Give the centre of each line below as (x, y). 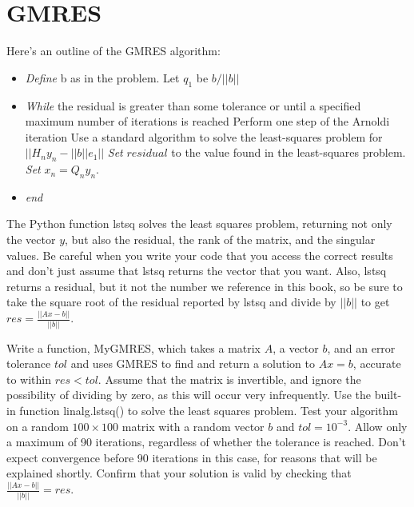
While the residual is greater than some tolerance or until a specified (193, 105)
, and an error (361, 347)
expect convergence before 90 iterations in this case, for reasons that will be (192, 457)
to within (29, 379)
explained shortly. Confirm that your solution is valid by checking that (179, 473)
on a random (38, 426)
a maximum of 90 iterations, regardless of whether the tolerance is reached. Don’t (207, 442)
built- (388, 395)
